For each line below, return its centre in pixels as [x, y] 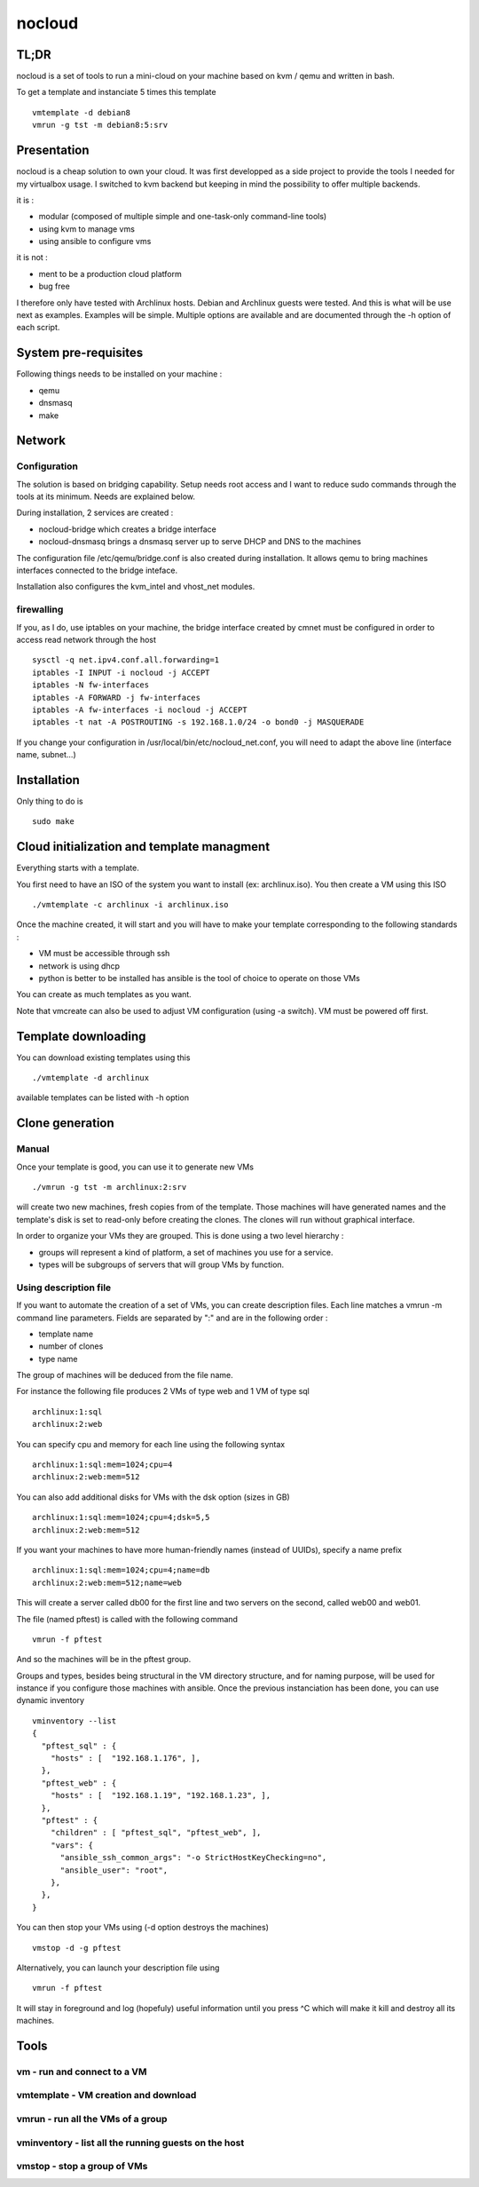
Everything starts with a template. [78, 868]
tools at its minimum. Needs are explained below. [106, 496]
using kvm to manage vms [86, 229]
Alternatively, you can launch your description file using [118, 1968]
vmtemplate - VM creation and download [106, 2096]
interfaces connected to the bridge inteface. [97, 571]
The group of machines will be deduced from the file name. [125, 1375]
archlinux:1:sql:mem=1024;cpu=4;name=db [121, 1570]
